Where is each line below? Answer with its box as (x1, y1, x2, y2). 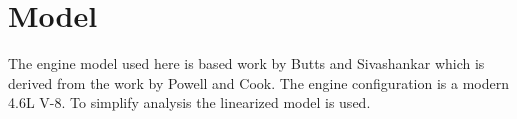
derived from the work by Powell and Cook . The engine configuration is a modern (8, 72, 509, 93)
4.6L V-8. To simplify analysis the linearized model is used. (8, 92, 371, 113)
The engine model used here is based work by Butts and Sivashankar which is (8, 53, 485, 74)
